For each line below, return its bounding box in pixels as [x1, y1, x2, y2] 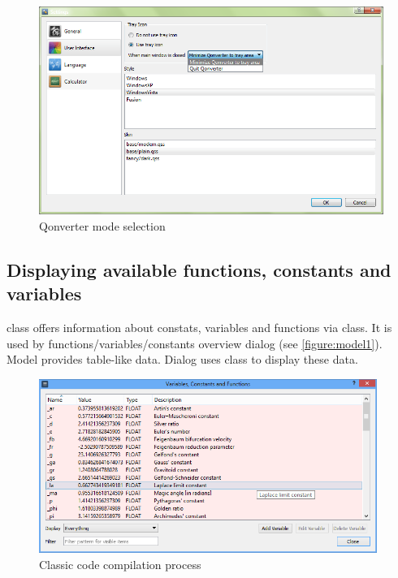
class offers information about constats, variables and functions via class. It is [6, 319, 392, 336]
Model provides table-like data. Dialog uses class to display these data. [6, 351, 358, 368]
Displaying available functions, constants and [6, 257, 392, 282]
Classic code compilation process [39, 555, 201, 572]
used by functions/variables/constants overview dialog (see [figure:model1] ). [6, 334, 383, 352]
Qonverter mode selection [39, 217, 166, 234]
